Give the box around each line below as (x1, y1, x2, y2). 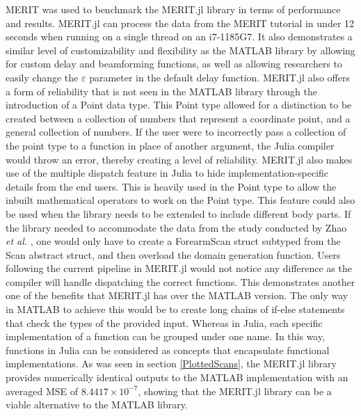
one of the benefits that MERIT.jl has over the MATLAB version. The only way (6, 288, 348, 303)
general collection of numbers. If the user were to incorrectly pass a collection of (6, 125, 346, 139)
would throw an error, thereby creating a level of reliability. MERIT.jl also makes (6, 152, 353, 166)
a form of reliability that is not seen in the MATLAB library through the (6, 83, 317, 98)
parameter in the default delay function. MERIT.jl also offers (89, 70, 350, 84)
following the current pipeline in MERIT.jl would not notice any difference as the (6, 261, 352, 275)
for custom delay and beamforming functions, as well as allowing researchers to (6, 56, 343, 71)
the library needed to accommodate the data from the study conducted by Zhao (6, 220, 347, 234)
